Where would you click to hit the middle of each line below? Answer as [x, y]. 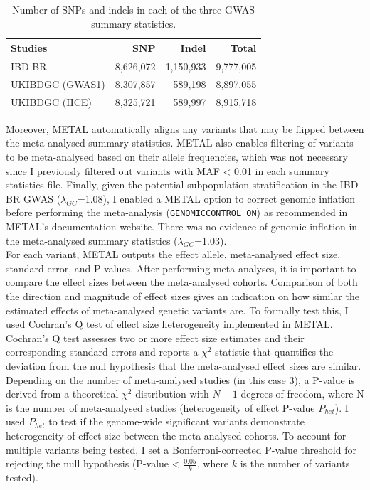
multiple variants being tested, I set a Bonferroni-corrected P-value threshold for [181, 449]
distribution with [172, 394]
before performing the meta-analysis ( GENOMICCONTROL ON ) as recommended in [177, 212]
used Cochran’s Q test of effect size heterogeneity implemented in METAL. [169, 324]
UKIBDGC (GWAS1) [58, 84]
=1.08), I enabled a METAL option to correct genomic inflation [216, 198]
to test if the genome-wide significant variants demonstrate [176, 421]
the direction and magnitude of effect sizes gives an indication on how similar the [183, 296]
